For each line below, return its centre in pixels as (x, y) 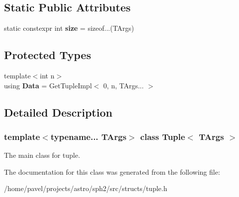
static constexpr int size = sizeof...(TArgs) (69, 28)
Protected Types (48, 55)
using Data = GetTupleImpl (48, 85)
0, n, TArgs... (124, 85)
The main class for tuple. (42, 155)
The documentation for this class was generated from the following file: (112, 171)
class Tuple (163, 136)
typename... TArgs (88, 136)
